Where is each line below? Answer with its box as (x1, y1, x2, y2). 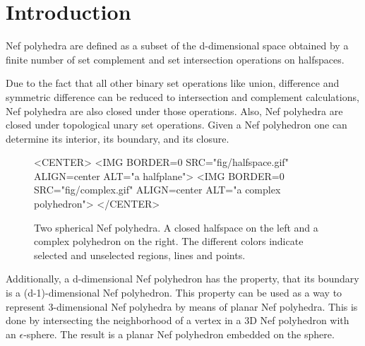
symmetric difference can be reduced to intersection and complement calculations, (6, 89, 359, 104)
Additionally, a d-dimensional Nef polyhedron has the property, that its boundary (6, 271, 359, 286)
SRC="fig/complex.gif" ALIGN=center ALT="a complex (34, 182, 281, 197)
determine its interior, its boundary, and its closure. (6, 131, 229, 145)
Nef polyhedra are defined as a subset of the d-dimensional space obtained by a (6, 38, 349, 53)
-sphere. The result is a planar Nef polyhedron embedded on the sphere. (23, 326, 335, 341)
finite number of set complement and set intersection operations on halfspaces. (6, 52, 345, 66)
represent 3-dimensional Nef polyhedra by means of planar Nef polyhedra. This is (6, 299, 358, 314)
